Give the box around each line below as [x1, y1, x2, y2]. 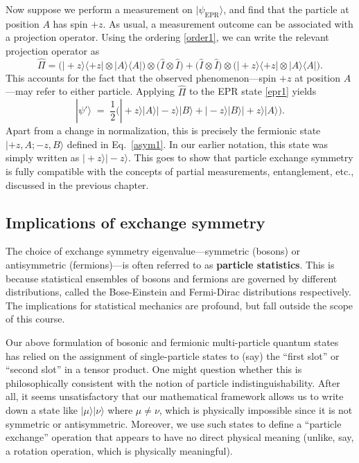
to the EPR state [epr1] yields [189, 84, 317, 98]
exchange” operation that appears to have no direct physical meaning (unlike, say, [6, 430, 354, 444]
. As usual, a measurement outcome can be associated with [103, 16, 353, 30]
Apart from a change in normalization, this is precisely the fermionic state [6, 123, 321, 138]
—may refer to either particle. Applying [6, 84, 175, 98]
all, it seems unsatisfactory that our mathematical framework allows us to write [6, 389, 344, 403]
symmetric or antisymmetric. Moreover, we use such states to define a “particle [6, 416, 342, 430]
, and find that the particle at [223, 2, 349, 16]
